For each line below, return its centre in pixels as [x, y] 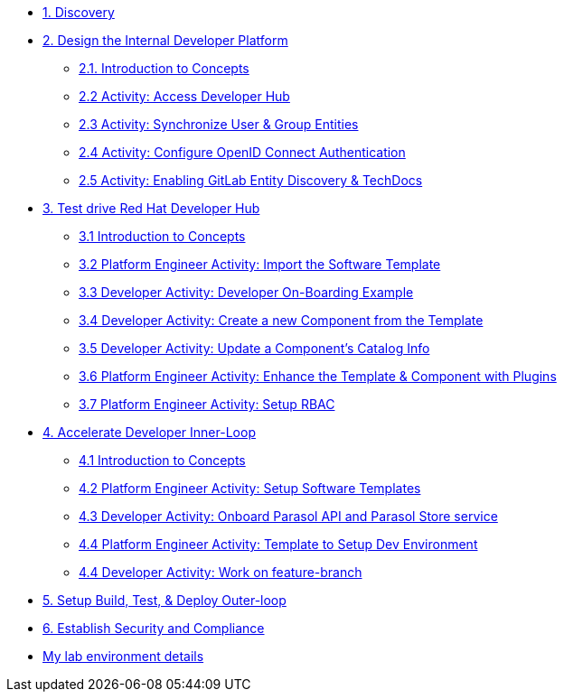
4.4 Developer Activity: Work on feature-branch [221, 572]
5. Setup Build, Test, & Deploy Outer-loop [164, 600]
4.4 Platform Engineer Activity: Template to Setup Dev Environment [278, 544]
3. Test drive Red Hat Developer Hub [151, 208]
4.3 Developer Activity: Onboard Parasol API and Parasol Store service [288, 516]
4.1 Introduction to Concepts [162, 460]
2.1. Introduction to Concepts [164, 68]
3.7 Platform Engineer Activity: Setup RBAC [207, 404]
